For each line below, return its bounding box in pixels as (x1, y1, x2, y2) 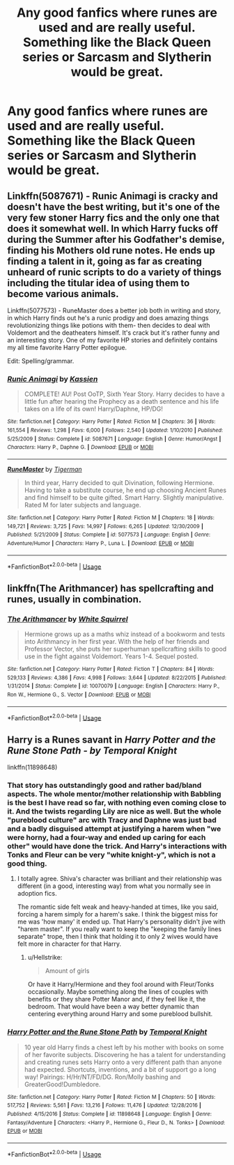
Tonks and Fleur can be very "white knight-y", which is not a (7, 850, 216, 859)
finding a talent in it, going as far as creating (7, 255, 202, 267)
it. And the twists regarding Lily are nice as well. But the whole (7, 806, 221, 816)
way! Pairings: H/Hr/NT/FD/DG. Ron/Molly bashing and (24, 1072, 181, 1081)
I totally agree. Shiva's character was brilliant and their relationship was (17, 875, 222, 883)
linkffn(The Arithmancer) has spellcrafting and (7, 582, 214, 594)
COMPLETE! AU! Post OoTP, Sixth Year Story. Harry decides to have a (24, 390, 225, 398)
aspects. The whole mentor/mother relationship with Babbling (7, 788, 221, 798)
